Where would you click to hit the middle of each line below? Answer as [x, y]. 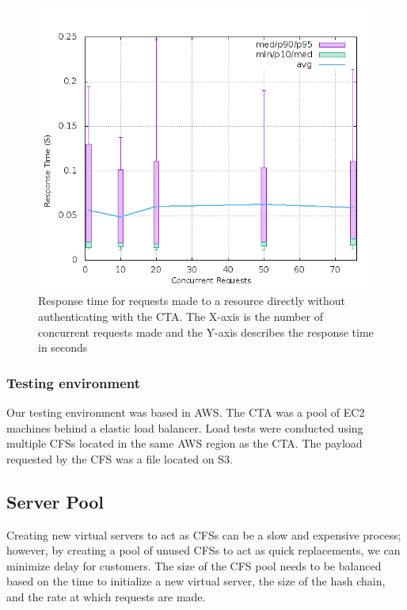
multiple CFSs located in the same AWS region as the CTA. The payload [184, 443]
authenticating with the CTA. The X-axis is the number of [181, 316]
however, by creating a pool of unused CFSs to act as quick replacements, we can [203, 550]
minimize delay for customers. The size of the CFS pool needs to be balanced [194, 565]
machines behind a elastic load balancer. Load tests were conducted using [185, 427]
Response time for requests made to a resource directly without [192, 301]
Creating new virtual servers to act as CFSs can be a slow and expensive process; [204, 534]
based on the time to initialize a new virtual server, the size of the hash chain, [196, 581]
